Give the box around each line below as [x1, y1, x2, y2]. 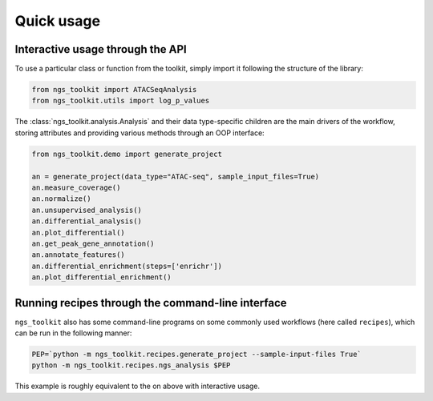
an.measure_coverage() [31, 182, 121, 192]
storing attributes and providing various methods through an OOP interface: [14, 128, 265, 138]
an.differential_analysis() [31, 217, 142, 226]
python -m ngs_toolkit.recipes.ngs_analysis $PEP [31, 361, 231, 370]
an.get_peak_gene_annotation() [31, 239, 156, 248]
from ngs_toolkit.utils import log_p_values [31, 96, 210, 106]
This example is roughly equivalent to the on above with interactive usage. [14, 381, 261, 391]
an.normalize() [31, 194, 91, 203]
